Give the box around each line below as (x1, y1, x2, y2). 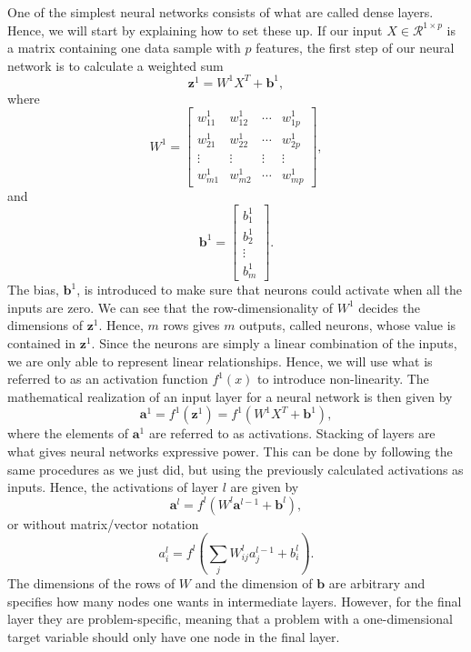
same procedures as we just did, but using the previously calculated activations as (7, 459, 464, 478)
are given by (230, 477, 299, 497)
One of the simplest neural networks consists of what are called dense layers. (7, 3, 434, 21)
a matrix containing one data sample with (7, 38, 241, 57)
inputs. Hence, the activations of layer (7, 477, 218, 497)
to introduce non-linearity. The (257, 369, 429, 388)
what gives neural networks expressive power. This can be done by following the (7, 441, 453, 460)
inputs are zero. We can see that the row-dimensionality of (7, 297, 334, 316)
